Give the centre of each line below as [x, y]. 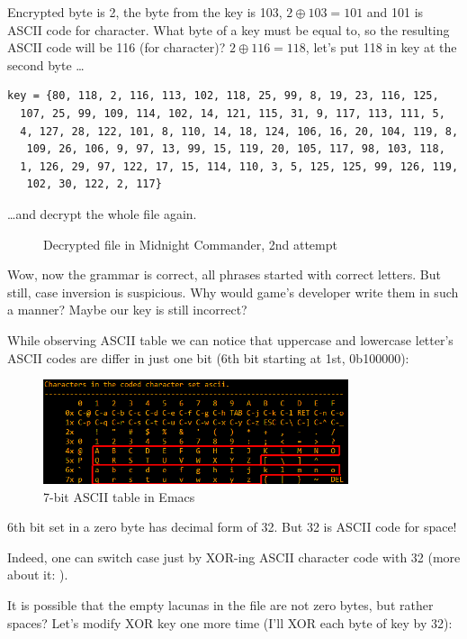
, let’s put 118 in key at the [381, 47]
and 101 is [395, 12]
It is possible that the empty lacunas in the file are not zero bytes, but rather [220, 605]
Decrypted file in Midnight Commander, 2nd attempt [190, 244]
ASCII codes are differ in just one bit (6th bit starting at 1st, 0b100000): [208, 357]
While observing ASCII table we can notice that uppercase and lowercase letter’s [230, 339]
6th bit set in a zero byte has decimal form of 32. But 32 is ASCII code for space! [232, 527]
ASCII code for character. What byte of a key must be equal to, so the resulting [229, 29]
